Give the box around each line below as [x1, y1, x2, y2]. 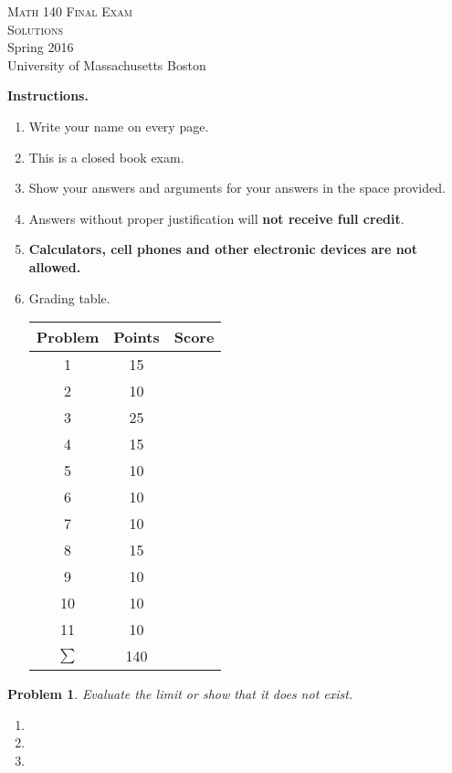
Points [113, 326, 160, 348]
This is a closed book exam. [28, 147, 184, 166]
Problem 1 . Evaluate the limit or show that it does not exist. [7, 684, 353, 704]
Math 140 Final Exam [7, 2, 132, 20]
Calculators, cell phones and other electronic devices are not [28, 239, 418, 259]
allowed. [28, 257, 81, 276]
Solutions [7, 19, 63, 38]
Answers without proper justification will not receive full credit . [28, 208, 405, 228]
